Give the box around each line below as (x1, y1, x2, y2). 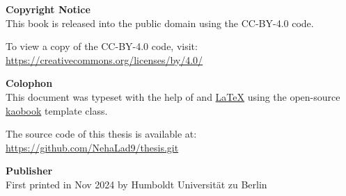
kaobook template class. (6, 103, 108, 117)
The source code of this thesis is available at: (6, 126, 197, 141)
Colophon (6, 76, 53, 90)
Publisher (6, 163, 53, 178)
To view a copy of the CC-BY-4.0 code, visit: (6, 39, 198, 54)
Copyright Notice (6, 2, 91, 16)
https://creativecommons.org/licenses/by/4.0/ (6, 52, 203, 67)
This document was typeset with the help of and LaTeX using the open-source (6, 89, 340, 104)
